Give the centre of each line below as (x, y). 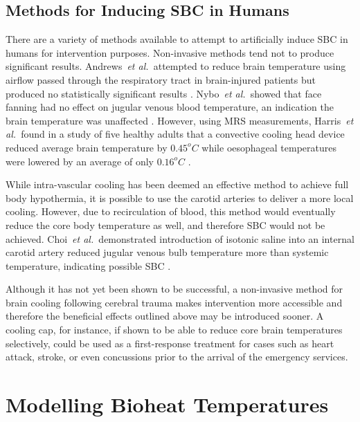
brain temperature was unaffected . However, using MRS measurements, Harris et (180, 120)
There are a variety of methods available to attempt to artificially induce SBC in (177, 39)
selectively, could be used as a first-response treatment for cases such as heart (170, 343)
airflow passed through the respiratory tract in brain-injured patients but (161, 79)
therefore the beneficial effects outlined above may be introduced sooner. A (165, 316)
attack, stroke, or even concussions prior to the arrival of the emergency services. (177, 357)
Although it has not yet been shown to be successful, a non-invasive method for (174, 289)
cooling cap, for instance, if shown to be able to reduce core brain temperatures (174, 330)
